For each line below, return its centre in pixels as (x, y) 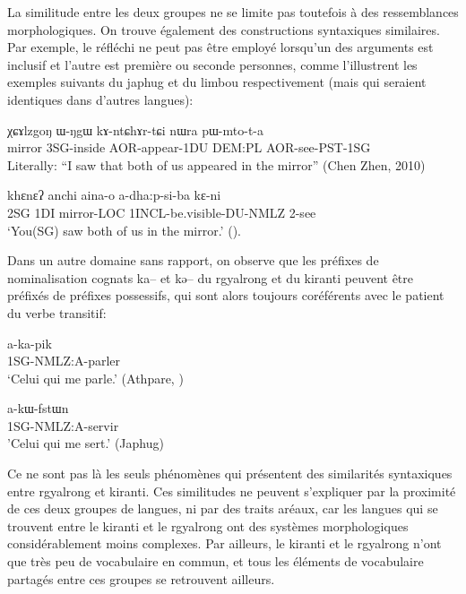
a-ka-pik (30, 343)
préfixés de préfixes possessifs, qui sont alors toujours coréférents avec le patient (226, 295)
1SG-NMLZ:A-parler (64, 361)
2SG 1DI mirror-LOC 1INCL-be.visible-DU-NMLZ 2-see (162, 212)
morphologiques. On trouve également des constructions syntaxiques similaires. (224, 29)
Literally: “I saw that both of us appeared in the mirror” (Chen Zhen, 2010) (216, 164)
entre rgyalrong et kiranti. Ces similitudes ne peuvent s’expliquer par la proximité (232, 491)
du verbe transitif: (57, 312)
